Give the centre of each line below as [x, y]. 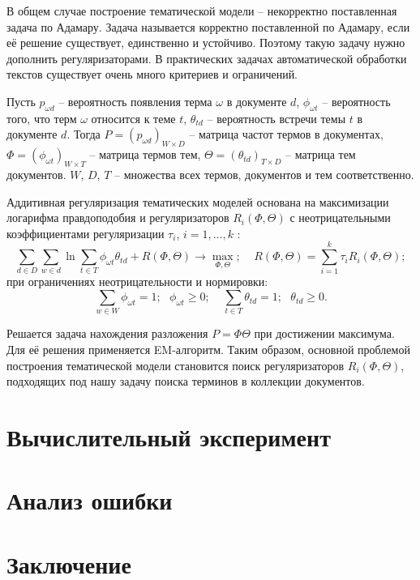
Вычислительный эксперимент [169, 436]
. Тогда [84, 134]
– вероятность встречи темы [276, 118]
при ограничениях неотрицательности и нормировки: [137, 281]
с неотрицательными [340, 217]
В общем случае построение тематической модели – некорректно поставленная [202, 11]
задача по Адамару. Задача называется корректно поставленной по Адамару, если [208, 26]
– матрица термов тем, [145, 154]
